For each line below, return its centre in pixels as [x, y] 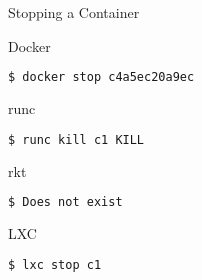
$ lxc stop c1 [55, 264]
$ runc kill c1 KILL [76, 139]
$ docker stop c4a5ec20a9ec [101, 77]
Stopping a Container [74, 12]
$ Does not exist [65, 202]
